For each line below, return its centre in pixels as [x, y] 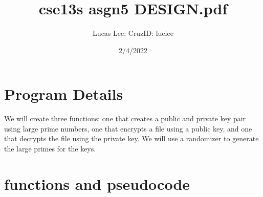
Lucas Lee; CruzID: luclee [133, 33]
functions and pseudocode [97, 183]
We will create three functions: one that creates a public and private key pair [125, 118]
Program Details [64, 94]
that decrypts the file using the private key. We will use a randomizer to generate [131, 138]
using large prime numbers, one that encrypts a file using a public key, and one [128, 128]
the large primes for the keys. [50, 149]
